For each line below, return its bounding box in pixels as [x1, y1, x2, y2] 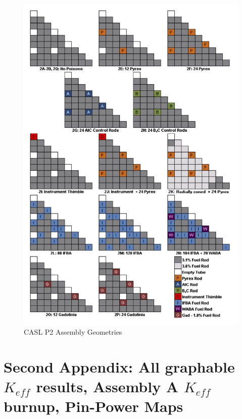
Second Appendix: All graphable [4, 356, 235, 377]
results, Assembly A [36, 376, 179, 397]
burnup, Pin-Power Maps [4, 396, 183, 416]
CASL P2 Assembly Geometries [24, 327, 122, 337]
